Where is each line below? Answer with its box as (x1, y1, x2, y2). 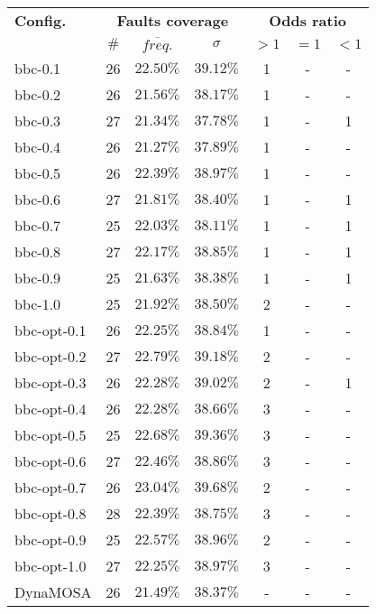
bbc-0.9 (14, 266, 61, 288)
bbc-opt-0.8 (14, 502, 87, 524)
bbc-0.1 (14, 57, 61, 79)
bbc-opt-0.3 (14, 371, 87, 393)
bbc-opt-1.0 (14, 554, 87, 576)
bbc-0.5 (14, 162, 61, 183)
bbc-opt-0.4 (14, 397, 87, 419)
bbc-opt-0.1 (14, 319, 87, 340)
